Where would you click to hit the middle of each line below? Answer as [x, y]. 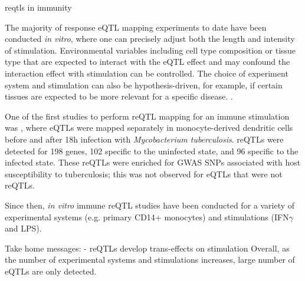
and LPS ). [23, 228]
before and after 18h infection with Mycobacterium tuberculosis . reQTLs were [144, 139]
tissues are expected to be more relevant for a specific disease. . [119, 96]
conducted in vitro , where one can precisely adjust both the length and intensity [150, 39]
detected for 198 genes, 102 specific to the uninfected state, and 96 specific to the [152, 151]
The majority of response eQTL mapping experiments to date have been [136, 27]
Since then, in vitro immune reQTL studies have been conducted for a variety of [150, 205]
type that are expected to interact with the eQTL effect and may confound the [147, 62]
